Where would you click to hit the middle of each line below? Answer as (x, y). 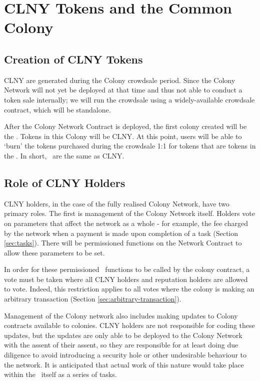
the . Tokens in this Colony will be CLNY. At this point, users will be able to (123, 136)
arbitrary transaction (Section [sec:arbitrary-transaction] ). (93, 299)
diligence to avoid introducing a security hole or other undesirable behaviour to (125, 355)
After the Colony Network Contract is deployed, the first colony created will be (125, 126)
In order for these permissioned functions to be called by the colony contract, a (127, 269)
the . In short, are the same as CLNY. (64, 155)
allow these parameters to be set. (54, 252)
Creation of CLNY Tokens (73, 59)
